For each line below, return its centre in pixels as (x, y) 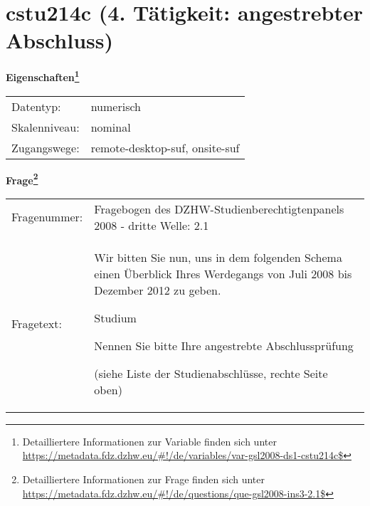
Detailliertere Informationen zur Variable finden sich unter (149, 441)
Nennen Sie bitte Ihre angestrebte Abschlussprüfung (224, 345)
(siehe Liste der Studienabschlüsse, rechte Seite (211, 373)
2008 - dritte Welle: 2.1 (152, 225)
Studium (115, 317)
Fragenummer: (47, 217)
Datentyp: (36, 106)
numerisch (116, 106)
